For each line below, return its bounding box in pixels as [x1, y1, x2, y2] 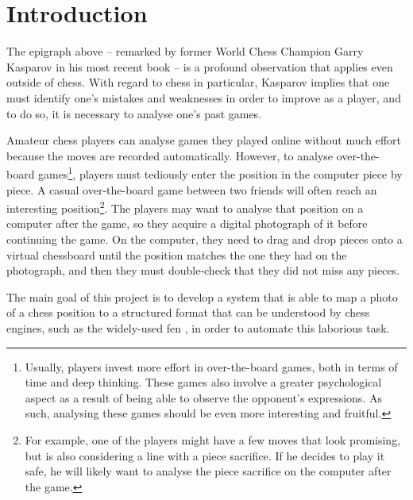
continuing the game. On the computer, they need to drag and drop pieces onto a [6, 230, 403, 247]
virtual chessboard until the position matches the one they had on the [6, 246, 347, 263]
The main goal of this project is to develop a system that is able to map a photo [6, 288, 398, 305]
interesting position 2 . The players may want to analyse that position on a [6, 198, 364, 216]
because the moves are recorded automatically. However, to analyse [6, 147, 333, 163]
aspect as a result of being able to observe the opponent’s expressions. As [25, 389, 382, 406]
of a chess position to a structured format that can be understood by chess [6, 304, 370, 321]
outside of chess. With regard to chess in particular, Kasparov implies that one [6, 74, 390, 90]
